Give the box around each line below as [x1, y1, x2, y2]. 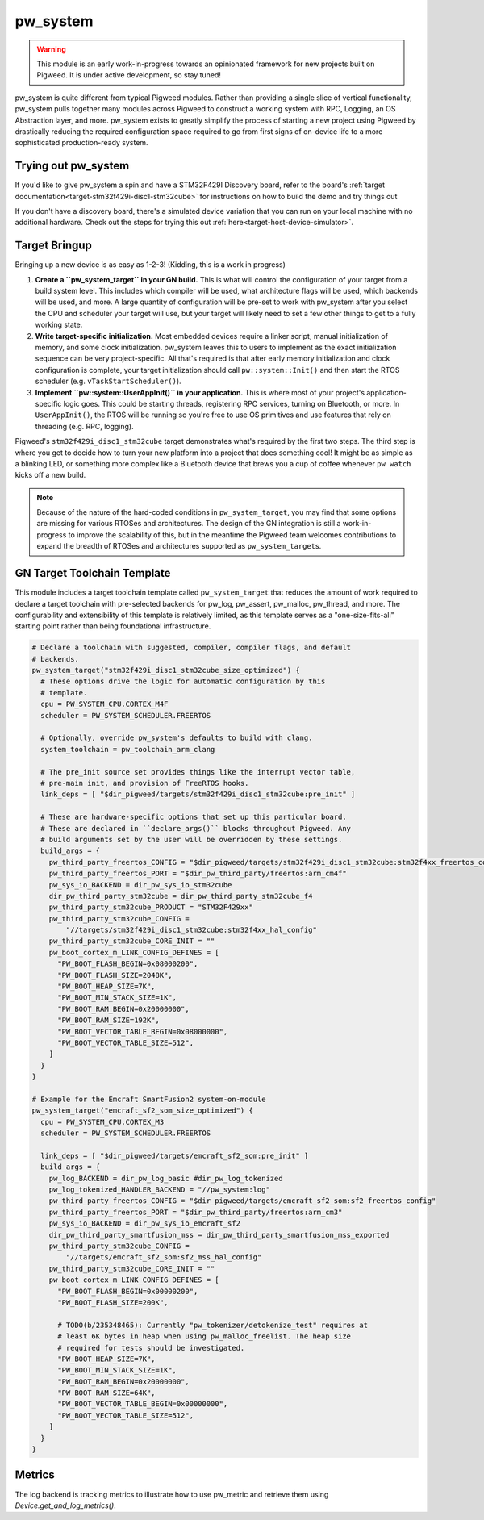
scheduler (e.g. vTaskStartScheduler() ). [35, 376, 181, 386]
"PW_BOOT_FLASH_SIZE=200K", [57, 1297, 169, 1307]
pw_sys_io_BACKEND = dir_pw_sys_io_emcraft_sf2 [48, 1219, 241, 1228]
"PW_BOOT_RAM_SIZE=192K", [57, 1016, 161, 1025]
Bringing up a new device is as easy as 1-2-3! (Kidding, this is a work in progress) [15, 260, 286, 269]
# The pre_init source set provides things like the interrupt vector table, [40, 767, 356, 776]
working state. [35, 319, 83, 330]
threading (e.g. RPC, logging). [35, 421, 135, 431]
